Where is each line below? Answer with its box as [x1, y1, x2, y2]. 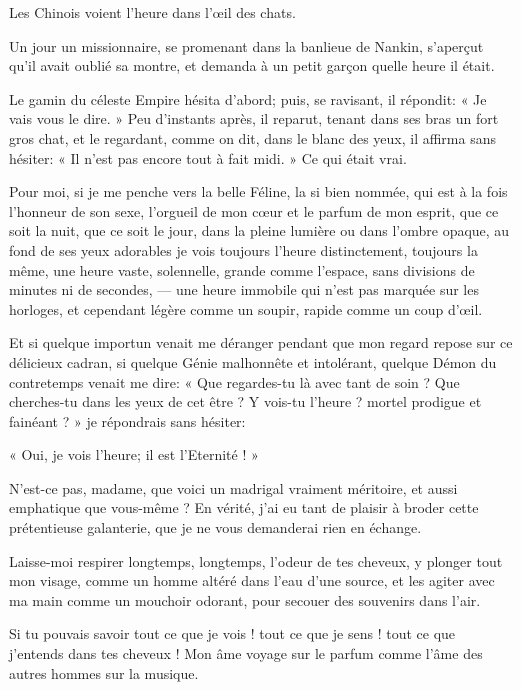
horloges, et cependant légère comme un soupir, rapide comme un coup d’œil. [9, 298, 483, 319]
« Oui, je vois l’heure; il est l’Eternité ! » [9, 444, 259, 465]
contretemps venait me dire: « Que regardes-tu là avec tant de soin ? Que [9, 371, 460, 392]
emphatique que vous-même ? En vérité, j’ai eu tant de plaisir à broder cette [9, 497, 479, 518]
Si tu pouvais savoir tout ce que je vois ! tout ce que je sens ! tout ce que [9, 623, 456, 644]
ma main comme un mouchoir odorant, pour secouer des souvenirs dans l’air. [9, 589, 481, 610]
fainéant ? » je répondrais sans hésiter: [9, 410, 246, 431]
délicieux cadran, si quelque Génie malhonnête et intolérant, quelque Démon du [9, 351, 497, 372]
